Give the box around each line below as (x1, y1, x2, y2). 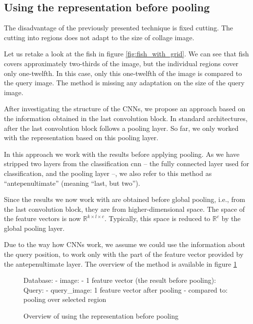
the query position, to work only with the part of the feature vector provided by (4, 249, 244, 259)
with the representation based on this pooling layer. (4, 132, 159, 143)
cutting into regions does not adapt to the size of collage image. (4, 32, 194, 42)
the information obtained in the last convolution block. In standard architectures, (4, 113, 248, 123)
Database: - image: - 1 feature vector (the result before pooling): (23, 275, 216, 285)
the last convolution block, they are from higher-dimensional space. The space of (4, 203, 245, 214)
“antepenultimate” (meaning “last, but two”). (4, 177, 140, 188)
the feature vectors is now (4, 213, 81, 224)
